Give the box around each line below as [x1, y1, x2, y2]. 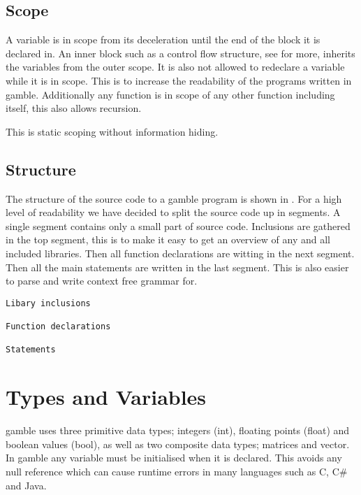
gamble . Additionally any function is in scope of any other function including [6, 87, 335, 101]
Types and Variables [6, 382, 207, 411]
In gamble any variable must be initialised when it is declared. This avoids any [6, 450, 342, 465]
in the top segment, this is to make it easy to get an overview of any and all [6, 232, 331, 247]
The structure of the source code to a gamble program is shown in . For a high [6, 191, 342, 206]
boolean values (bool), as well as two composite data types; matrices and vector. [6, 436, 350, 451]
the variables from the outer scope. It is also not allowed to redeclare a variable [6, 59, 345, 74]
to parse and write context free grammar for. [6, 273, 198, 288]
